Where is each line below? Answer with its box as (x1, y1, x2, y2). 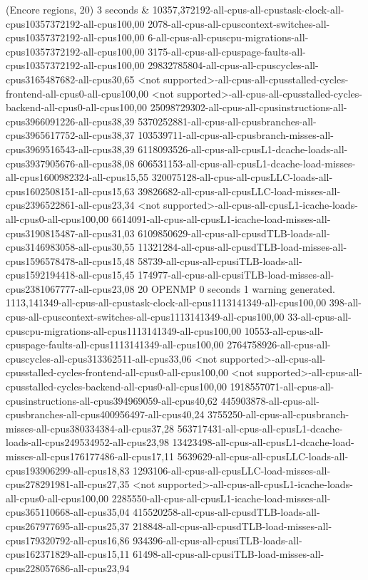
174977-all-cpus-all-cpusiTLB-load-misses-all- (138, 267, 334, 282)
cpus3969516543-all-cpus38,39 (6, 141, 135, 156)
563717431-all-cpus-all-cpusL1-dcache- (177, 420, 343, 435)
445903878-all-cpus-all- (220, 393, 320, 408)
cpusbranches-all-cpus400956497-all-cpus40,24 (6, 407, 205, 422)
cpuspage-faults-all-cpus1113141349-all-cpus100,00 (6, 337, 224, 352)
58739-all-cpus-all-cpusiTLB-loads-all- (138, 253, 302, 268)
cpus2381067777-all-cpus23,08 (6, 281, 135, 296)
